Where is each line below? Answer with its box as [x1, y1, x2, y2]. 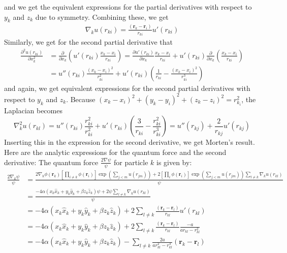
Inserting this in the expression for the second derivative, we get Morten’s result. [4, 137, 255, 147]
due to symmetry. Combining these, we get [35, 11, 169, 22]
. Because [66, 93, 95, 104]
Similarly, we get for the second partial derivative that [4, 37, 173, 47]
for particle [113, 156, 148, 167]
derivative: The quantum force [4, 156, 99, 167]
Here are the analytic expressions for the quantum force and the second [4, 147, 227, 157]
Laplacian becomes [4, 105, 62, 115]
